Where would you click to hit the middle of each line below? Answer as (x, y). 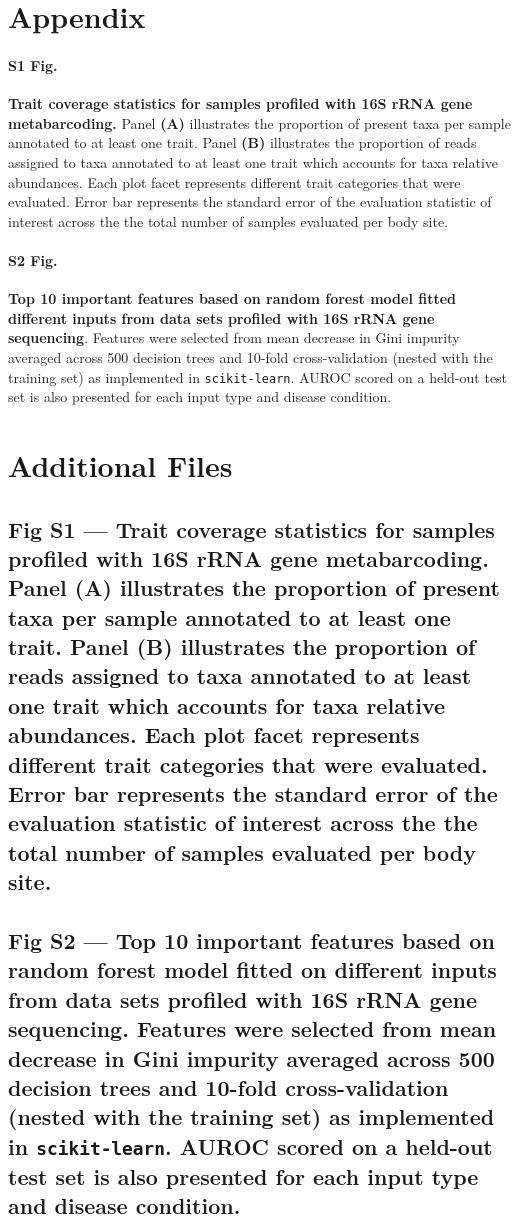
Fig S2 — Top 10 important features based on (251, 939)
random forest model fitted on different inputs (252, 969)
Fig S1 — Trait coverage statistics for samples (251, 528)
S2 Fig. (33, 259)
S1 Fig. (33, 64)
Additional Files (120, 464)
